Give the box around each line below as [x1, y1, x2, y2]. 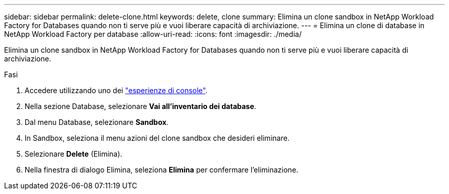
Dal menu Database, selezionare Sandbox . [25, 118, 169, 126]
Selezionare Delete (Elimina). [25, 149, 123, 158]
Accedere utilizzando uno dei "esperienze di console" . [25, 86, 208, 95]
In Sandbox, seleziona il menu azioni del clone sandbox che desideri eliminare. [25, 134, 290, 142]
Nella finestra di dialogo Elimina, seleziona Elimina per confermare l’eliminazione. [25, 165, 298, 174]
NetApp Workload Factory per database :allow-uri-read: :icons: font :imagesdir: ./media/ [4, 30, 302, 38]
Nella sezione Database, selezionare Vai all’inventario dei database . [25, 102, 256, 111]
